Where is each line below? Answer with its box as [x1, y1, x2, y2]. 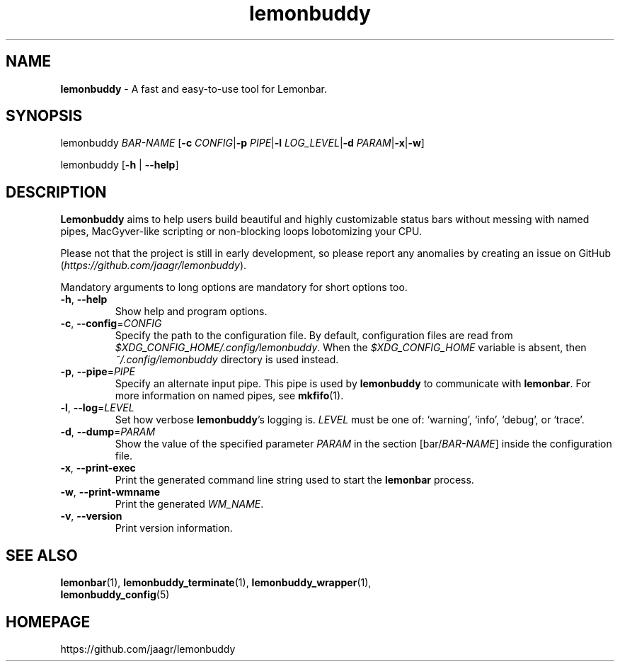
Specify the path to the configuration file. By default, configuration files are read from [115, 329, 513, 342]
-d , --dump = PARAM [60, 426, 156, 438]
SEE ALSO [6, 546, 78, 564]
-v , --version [60, 510, 122, 523]
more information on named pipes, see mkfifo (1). [115, 389, 344, 402]
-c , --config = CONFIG [60, 317, 162, 330]
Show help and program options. [115, 305, 268, 318]
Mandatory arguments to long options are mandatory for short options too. [60, 281, 408, 294]
